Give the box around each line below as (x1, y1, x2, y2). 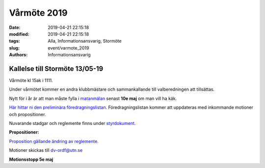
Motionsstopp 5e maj (9, 156, 53, 162)
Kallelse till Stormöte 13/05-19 (9, 64, 104, 73)
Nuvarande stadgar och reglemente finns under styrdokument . (9, 120, 136, 126)
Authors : (9, 52, 28, 58)
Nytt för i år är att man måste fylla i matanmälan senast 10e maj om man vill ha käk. (9, 96, 177, 101)
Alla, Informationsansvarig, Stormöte (48, 38, 122, 44)
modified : (9, 31, 29, 37)
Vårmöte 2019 (9, 7, 68, 18)
